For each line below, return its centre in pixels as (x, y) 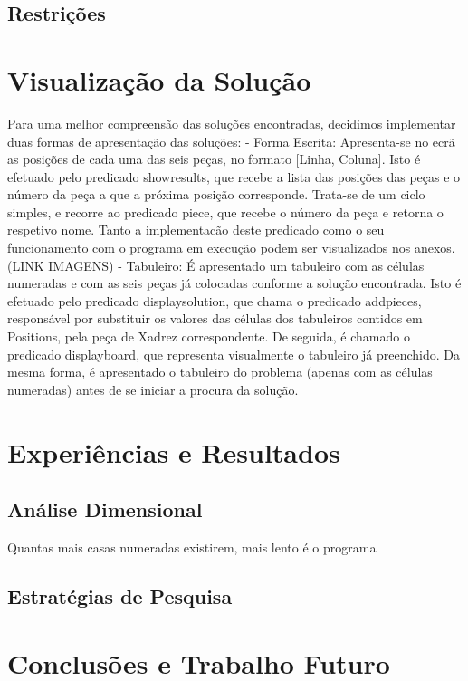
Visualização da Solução (159, 79)
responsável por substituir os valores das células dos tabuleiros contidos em (215, 318)
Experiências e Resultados (174, 451)
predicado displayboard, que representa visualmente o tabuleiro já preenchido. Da (234, 354)
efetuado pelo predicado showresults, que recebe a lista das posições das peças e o (234, 176)
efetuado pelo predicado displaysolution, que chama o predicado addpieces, (215, 300)
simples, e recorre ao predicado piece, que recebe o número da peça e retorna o (225, 211)
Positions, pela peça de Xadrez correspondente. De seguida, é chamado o (209, 336)
